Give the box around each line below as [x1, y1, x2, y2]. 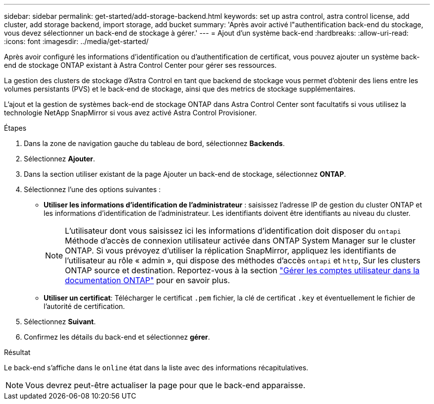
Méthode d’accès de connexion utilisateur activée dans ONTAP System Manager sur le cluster [65, 236, 416, 246]
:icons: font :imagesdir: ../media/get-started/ [4, 37, 149, 46]
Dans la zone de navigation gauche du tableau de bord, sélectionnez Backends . [24, 139, 285, 148]
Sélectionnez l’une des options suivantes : [24, 185, 161, 194]
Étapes [4, 124, 27, 132]
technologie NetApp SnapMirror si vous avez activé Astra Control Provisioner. [4, 108, 257, 117]
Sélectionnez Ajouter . [24, 154, 95, 163]
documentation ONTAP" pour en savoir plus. [65, 275, 230, 285]
